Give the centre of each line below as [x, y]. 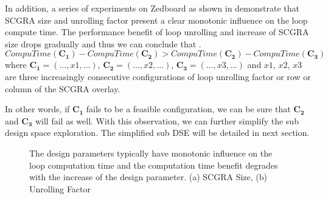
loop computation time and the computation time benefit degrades [154, 165]
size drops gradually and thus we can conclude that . [103, 43]
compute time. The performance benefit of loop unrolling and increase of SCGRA [157, 32]
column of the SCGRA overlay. [63, 88]
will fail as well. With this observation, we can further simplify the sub [167, 120]
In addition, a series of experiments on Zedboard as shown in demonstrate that [152, 8]
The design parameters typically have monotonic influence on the [151, 153]
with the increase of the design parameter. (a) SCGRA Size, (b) [148, 177]
